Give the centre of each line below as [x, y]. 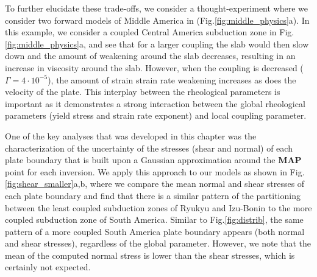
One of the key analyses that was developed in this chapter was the [131, 135]
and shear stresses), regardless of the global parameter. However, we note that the [158, 243]
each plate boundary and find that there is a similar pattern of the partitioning [153, 195]
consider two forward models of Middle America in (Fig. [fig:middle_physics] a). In [157, 20]
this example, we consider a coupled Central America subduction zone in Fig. [150, 32]
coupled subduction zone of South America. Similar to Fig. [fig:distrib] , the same [154, 219]
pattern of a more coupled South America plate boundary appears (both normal [155, 231]
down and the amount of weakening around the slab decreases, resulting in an [150, 56]
